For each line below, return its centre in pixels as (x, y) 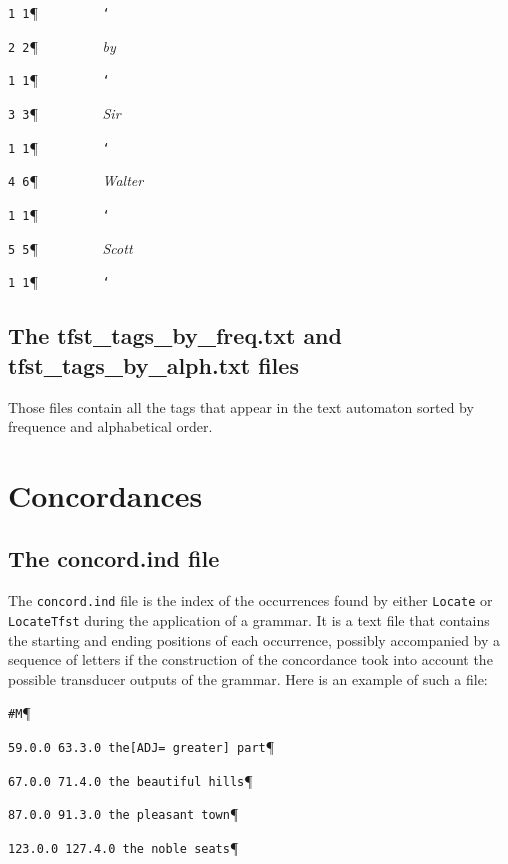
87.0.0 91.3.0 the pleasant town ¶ (123, 813)
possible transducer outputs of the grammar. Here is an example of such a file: (248, 678)
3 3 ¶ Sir (64, 112)
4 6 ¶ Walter (76, 180)
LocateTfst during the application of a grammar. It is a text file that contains (249, 619)
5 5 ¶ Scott (70, 247)
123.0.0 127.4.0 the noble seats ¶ (123, 846)
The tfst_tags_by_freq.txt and (175, 335)
